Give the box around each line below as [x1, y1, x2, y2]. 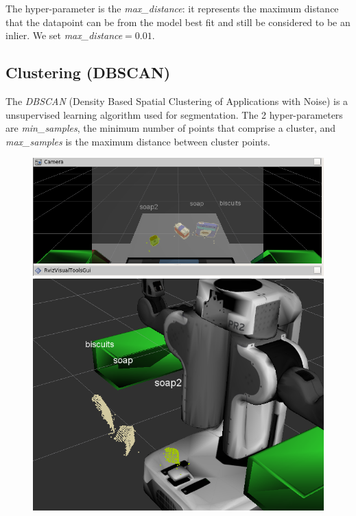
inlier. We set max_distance [5, 28, 123, 43]
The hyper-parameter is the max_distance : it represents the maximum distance [5, 1, 339, 15]
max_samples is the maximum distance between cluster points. [5, 134, 271, 148]
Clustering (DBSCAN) [5, 62, 171, 83]
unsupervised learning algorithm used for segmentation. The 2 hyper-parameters [5, 107, 343, 121]
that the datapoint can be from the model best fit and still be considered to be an [5, 14, 351, 29]
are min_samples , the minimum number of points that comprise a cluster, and [5, 121, 336, 135]
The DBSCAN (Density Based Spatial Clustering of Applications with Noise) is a [5, 93, 348, 108]
